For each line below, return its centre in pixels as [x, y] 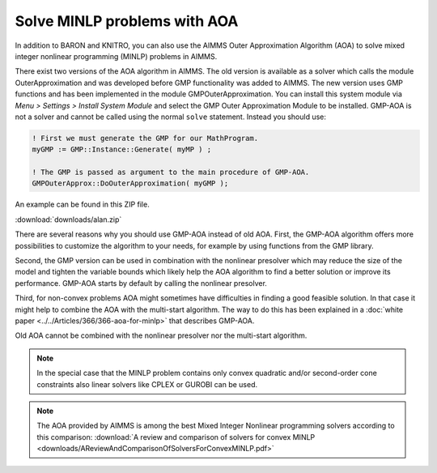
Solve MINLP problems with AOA [127, 21]
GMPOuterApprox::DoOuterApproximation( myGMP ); [130, 183]
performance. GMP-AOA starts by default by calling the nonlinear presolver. [141, 283]
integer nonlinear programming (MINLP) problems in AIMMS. [116, 56]
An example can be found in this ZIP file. [82, 205]
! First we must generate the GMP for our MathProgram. [145, 138]
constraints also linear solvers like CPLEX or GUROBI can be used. [147, 384]
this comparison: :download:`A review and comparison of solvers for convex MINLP [176, 437]
